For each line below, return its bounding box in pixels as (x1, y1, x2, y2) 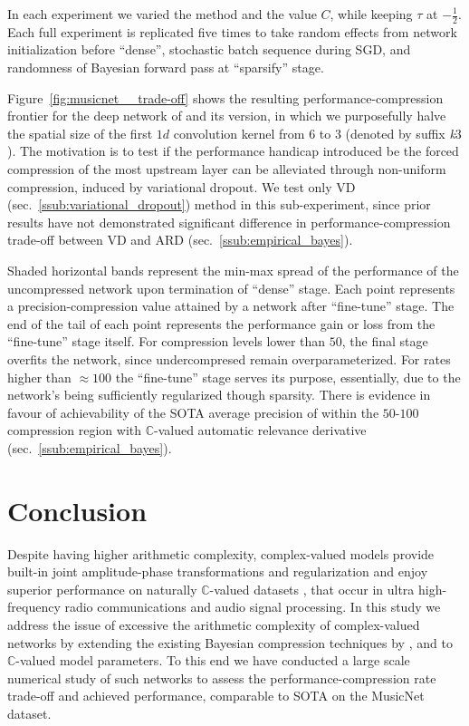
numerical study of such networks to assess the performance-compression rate (7, 668, 436, 687)
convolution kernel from (173, 123, 305, 142)
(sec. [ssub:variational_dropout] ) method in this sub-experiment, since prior (7, 195, 431, 214)
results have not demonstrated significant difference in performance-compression (7, 212, 451, 231)
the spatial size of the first (7, 123, 153, 142)
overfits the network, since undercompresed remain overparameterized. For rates (7, 349, 451, 368)
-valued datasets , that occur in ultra (209, 579, 415, 598)
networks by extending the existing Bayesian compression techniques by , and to (7, 633, 453, 652)
